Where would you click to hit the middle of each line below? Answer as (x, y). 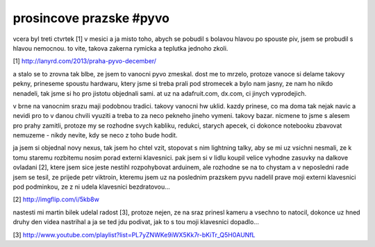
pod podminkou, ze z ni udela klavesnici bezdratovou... (91, 187)
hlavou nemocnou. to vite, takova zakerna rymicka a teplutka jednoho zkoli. (120, 48)
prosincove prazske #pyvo (91, 18)
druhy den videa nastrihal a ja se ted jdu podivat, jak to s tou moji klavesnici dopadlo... (136, 222)
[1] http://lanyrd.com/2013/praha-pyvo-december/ (84, 61)
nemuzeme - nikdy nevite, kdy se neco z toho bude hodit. (95, 135)
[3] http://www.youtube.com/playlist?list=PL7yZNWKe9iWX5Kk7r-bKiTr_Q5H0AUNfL (134, 235)
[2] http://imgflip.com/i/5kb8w (56, 199)
